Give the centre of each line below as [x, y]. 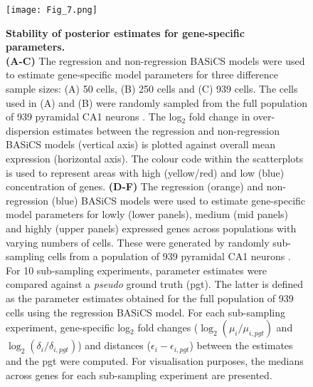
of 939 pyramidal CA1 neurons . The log [94, 117]
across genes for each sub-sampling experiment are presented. [139, 375]
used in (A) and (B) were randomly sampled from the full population [157, 102]
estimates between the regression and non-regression [166, 130]
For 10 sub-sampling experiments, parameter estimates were [137, 270]
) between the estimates [241, 345]
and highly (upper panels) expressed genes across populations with [151, 228]
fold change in [219, 117]
